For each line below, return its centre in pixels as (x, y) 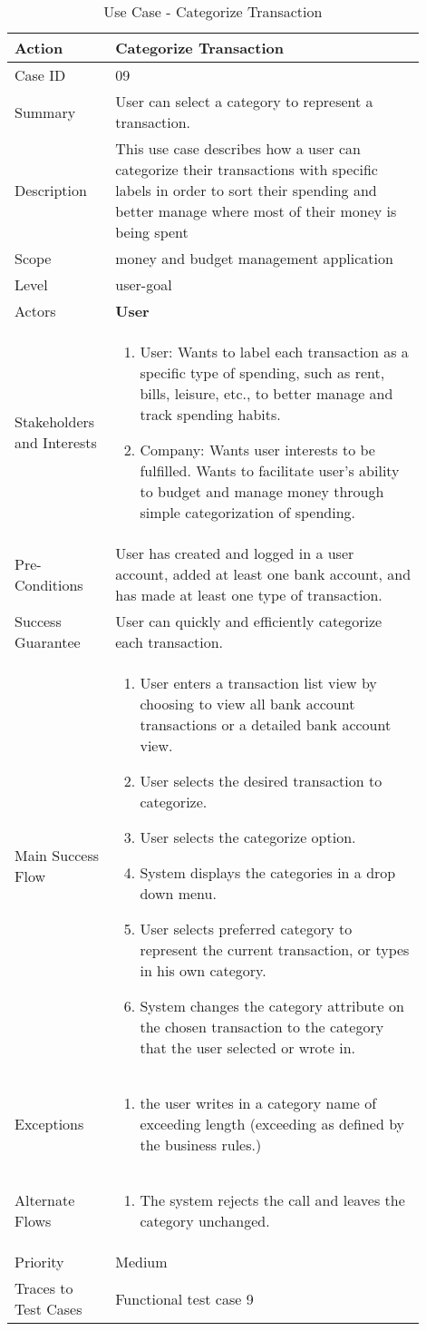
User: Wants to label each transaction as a (274, 352)
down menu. (178, 893)
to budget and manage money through (262, 491)
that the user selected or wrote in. (248, 1047)
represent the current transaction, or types (275, 949)
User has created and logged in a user (235, 553)
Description (51, 190)
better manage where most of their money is (256, 211)
